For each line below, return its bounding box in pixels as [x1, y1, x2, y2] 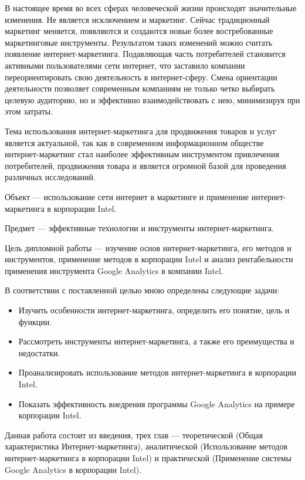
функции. [18, 315, 52, 327]
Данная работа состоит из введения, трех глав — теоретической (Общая [5, 428, 263, 441]
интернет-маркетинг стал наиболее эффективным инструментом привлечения [5, 148, 279, 160]
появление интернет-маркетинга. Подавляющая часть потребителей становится [5, 48, 286, 60]
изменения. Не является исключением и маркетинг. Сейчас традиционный [5, 13, 270, 25]
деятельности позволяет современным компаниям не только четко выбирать [5, 82, 275, 94]
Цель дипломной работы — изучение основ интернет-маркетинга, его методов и [5, 241, 292, 253]
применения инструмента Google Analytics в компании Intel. [5, 264, 223, 276]
